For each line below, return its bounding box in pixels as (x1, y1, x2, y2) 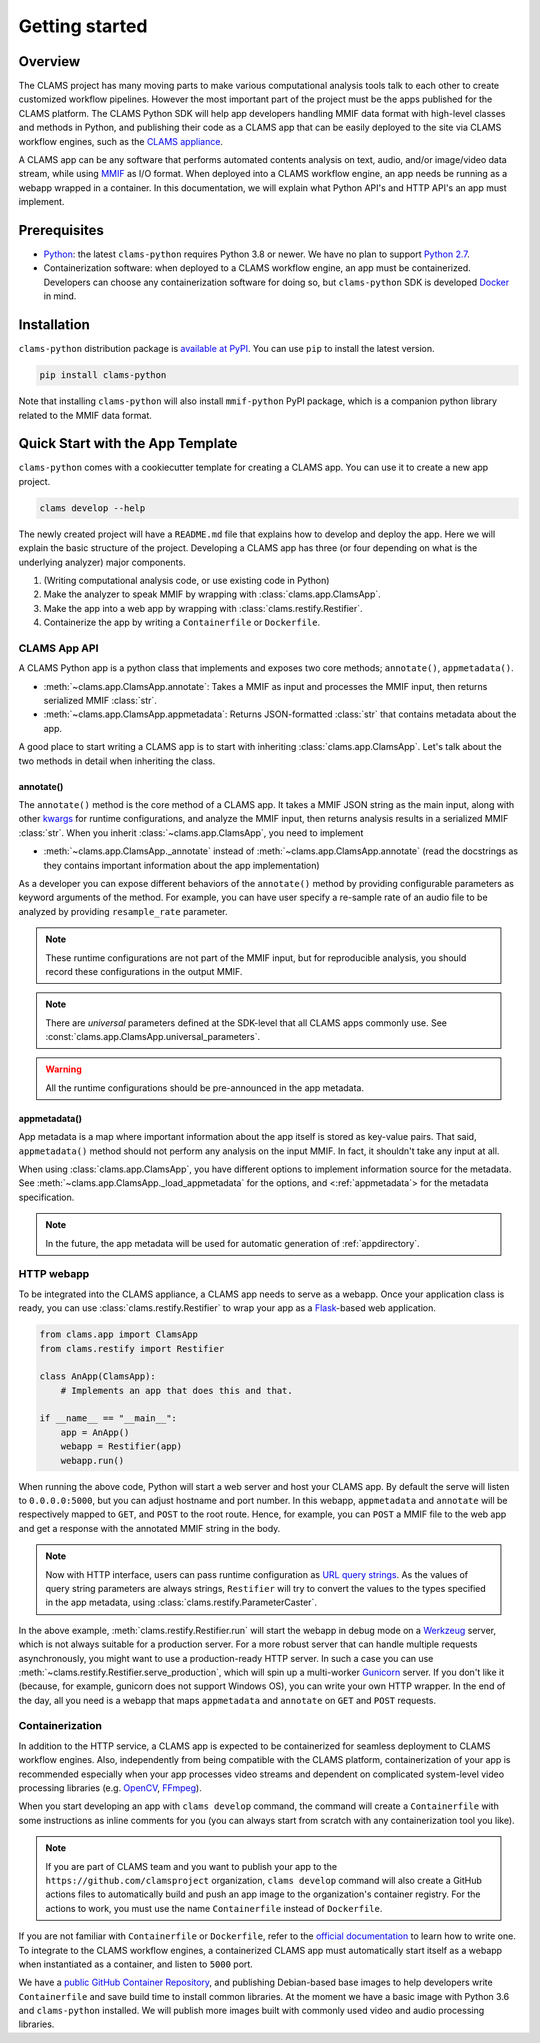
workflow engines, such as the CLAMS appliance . (18, 135, 224, 147)
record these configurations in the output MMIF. (45, 965, 243, 977)
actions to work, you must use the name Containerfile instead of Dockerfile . (45, 1902, 383, 1914)
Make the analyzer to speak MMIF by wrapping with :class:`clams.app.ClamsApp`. (43, 588, 382, 600)
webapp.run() (60, 1455, 125, 1466)
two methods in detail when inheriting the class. (18, 755, 216, 767)
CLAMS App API (18, 641, 99, 655)
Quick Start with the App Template (18, 435, 238, 452)
